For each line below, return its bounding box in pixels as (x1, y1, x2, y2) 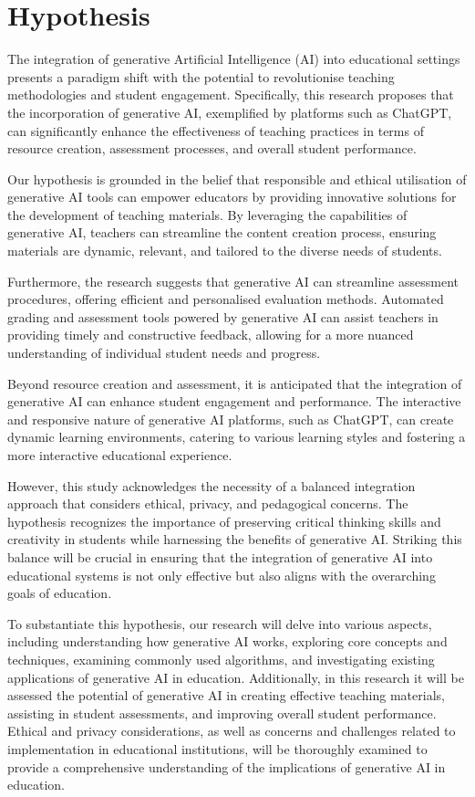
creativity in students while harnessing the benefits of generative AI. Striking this (7, 530, 462, 549)
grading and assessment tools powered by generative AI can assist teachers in (7, 307, 439, 326)
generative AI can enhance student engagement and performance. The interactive (7, 392, 461, 411)
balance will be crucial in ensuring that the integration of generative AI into (7, 547, 433, 566)
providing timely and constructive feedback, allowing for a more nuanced (7, 325, 414, 344)
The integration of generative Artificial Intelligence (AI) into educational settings (7, 49, 460, 68)
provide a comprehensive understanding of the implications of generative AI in (7, 757, 446, 776)
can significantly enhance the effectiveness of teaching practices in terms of (7, 121, 424, 140)
